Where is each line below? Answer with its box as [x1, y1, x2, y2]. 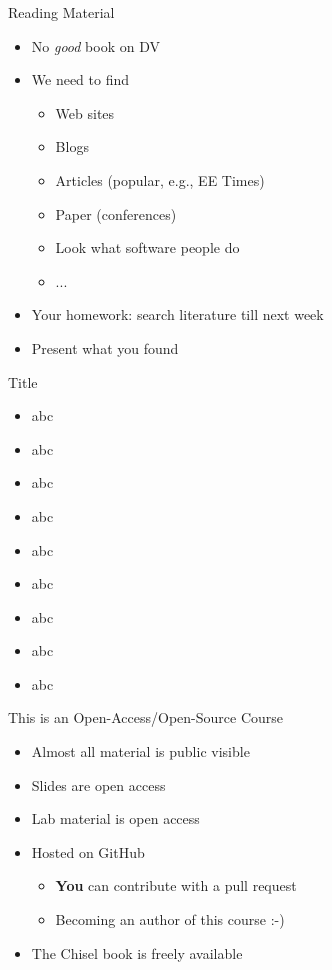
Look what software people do [55, 237, 240, 258]
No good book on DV [31, 35, 160, 56]
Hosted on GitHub [31, 841, 145, 862]
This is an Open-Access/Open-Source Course [8, 707, 283, 728]
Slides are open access [31, 774, 166, 795]
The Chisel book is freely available [31, 942, 243, 963]
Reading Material [8, 2, 115, 22]
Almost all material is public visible [31, 741, 250, 762]
